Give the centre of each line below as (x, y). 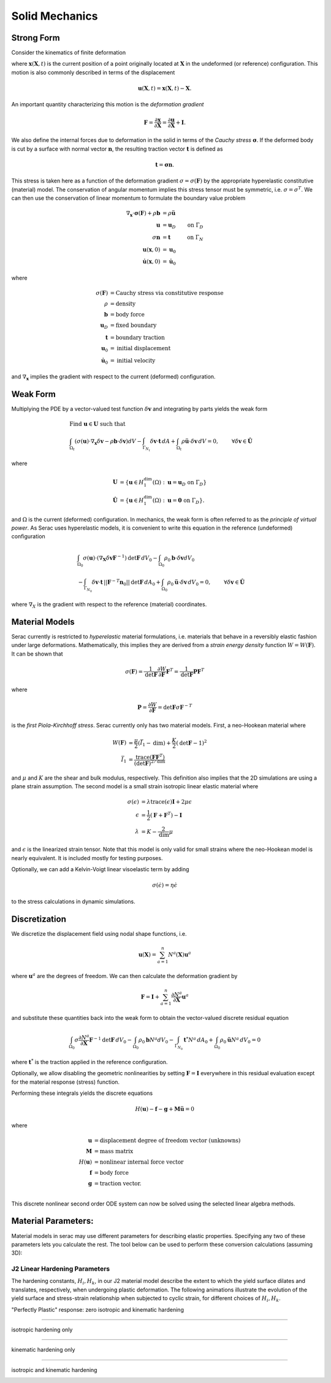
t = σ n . (165, 165)
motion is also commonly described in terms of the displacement (93, 72)
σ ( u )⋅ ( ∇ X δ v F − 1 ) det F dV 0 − (120, 558)
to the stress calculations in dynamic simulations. (73, 901)
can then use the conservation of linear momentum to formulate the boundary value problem (128, 198)
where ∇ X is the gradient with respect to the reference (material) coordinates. (109, 605)
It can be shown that (37, 654)
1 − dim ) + (156, 743)
